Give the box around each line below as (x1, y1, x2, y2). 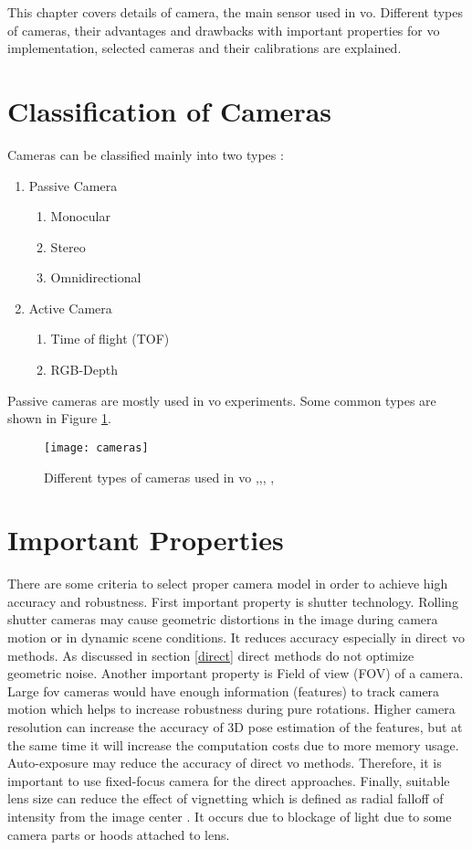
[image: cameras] (44, 441, 149, 454)
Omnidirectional (50, 268, 142, 287)
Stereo (50, 237, 86, 256)
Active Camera (28, 298, 112, 317)
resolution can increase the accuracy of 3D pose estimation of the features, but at (7, 717, 463, 736)
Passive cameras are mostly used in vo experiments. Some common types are (7, 390, 436, 409)
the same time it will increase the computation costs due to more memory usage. (7, 735, 459, 754)
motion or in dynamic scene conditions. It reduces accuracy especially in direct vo (7, 628, 465, 646)
